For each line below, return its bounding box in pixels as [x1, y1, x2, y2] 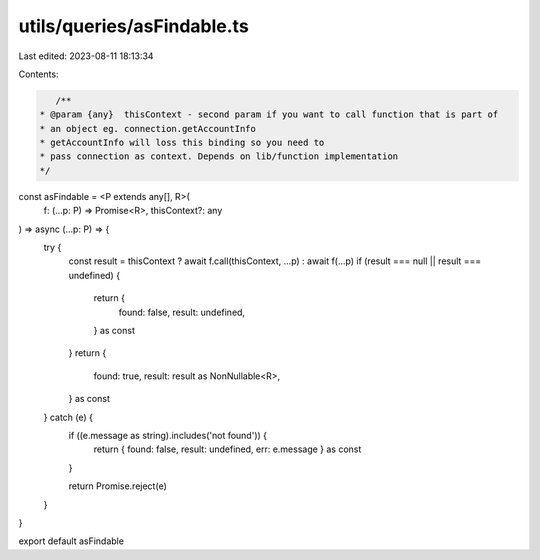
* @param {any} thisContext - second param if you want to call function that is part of [39, 109, 499, 120]
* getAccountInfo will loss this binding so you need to [39, 137, 325, 149]
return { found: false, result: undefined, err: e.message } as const [93, 443, 362, 455]
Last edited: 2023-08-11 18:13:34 [18, 50, 154, 62]
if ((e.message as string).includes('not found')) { [68, 429, 268, 441]
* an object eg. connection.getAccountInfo [39, 123, 257, 134]
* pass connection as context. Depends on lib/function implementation [39, 151, 399, 162]
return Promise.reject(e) [68, 480, 167, 492]
